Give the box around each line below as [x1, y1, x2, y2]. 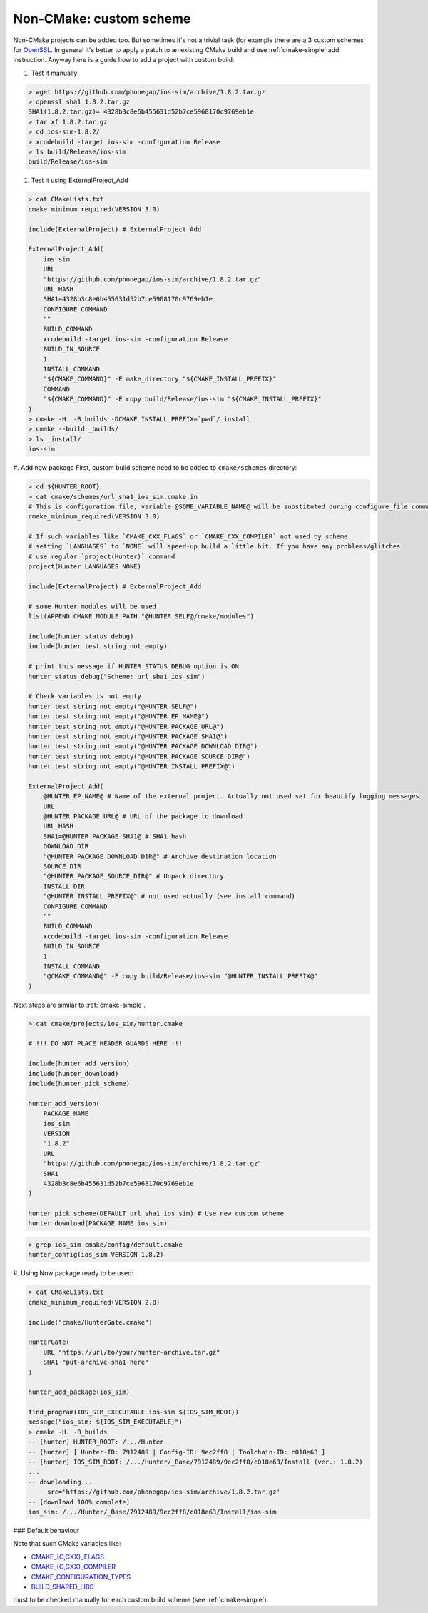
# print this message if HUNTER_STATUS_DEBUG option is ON [28, 663, 239, 670]
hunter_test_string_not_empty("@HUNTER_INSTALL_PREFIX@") [28, 763, 235, 770]
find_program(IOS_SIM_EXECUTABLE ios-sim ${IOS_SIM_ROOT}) [28, 1408, 239, 1417]
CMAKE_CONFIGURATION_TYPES [31, 1572, 131, 1581]
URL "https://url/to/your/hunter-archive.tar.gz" [43, 1348, 220, 1356]
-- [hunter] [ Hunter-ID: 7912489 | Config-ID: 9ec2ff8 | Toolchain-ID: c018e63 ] [28, 1448, 326, 1456]
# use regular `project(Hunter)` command [28, 552, 175, 561]
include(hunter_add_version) [28, 1060, 131, 1067]
